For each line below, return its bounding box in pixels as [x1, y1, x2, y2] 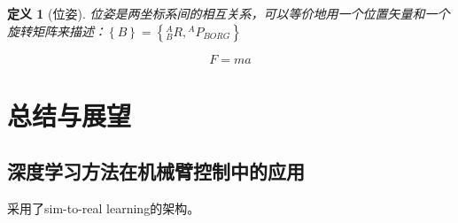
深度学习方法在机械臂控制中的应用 [7, 158, 305, 185]
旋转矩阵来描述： [7, 21, 106, 40]
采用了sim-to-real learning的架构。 [7, 199, 200, 218]
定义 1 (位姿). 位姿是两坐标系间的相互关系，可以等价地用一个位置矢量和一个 [7, 4, 450, 22]
